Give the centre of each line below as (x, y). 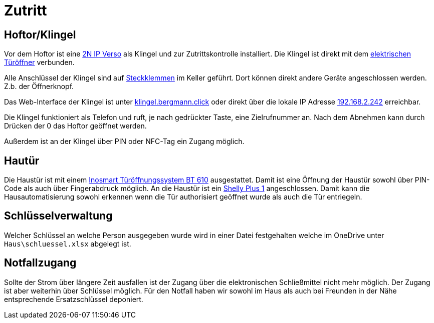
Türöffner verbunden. (39, 62)
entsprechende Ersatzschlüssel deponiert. (74, 299)
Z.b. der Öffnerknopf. (39, 86)
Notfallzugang (40, 263)
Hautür (22, 160)
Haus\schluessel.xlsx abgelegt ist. (68, 243)
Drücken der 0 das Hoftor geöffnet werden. (75, 126)
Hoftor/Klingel (40, 34)
